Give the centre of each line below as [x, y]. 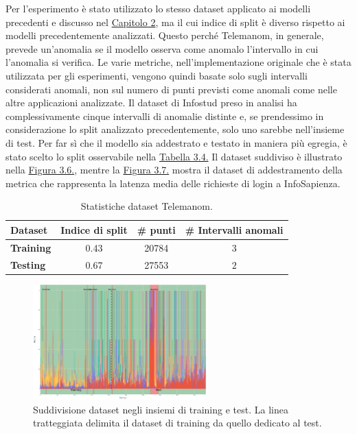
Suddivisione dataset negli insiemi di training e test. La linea [161, 409]
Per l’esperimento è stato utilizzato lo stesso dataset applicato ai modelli [158, 8]
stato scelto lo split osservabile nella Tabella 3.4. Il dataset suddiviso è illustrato [174, 156]
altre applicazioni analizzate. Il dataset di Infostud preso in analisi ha [151, 103]
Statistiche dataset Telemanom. [147, 206]
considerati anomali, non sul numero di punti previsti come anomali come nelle [171, 89]
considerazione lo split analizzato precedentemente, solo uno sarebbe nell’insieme [175, 129]
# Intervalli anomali [234, 229]
